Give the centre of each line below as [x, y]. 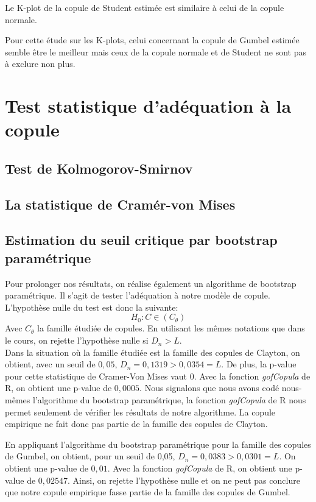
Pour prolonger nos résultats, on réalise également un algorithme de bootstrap [151, 283]
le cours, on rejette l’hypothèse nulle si [77, 340]
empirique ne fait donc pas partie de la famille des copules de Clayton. [136, 424]
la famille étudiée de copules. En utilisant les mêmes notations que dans [171, 328]
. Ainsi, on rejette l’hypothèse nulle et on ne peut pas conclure [184, 480]
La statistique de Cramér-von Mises [120, 204]
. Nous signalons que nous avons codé [209, 388]
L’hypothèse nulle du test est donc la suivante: [92, 307]
